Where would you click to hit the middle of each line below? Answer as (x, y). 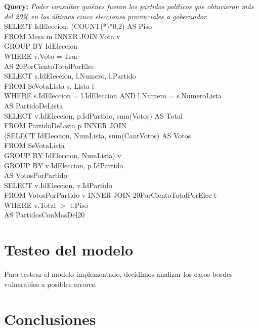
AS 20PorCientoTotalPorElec (49, 66)
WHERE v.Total (30, 205)
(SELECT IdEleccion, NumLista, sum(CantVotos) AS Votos (98, 135)
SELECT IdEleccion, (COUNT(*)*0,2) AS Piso (78, 26)
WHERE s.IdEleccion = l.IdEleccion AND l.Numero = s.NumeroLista (113, 96)
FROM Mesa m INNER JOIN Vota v (62, 36)
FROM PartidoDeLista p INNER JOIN (66, 125)
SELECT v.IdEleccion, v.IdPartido (58, 185)
